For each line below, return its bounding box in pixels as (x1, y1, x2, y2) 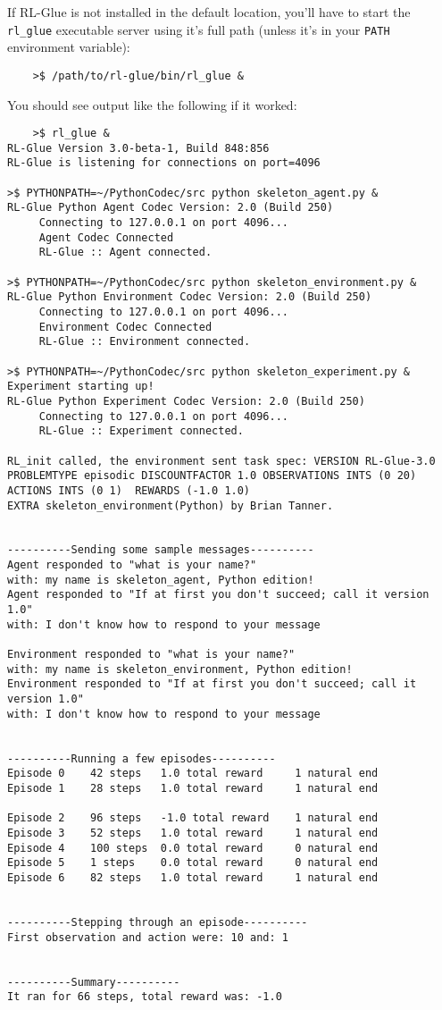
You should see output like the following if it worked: (7, 95, 297, 114)
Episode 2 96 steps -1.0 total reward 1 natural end (7, 812, 379, 825)
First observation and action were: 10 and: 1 (7, 930, 288, 944)
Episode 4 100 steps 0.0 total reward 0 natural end (7, 841, 379, 854)
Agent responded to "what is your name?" (7, 559, 257, 572)
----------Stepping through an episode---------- (7, 915, 308, 929)
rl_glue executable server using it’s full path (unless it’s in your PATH (7, 20, 390, 38)
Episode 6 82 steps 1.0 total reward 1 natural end (7, 871, 379, 884)
